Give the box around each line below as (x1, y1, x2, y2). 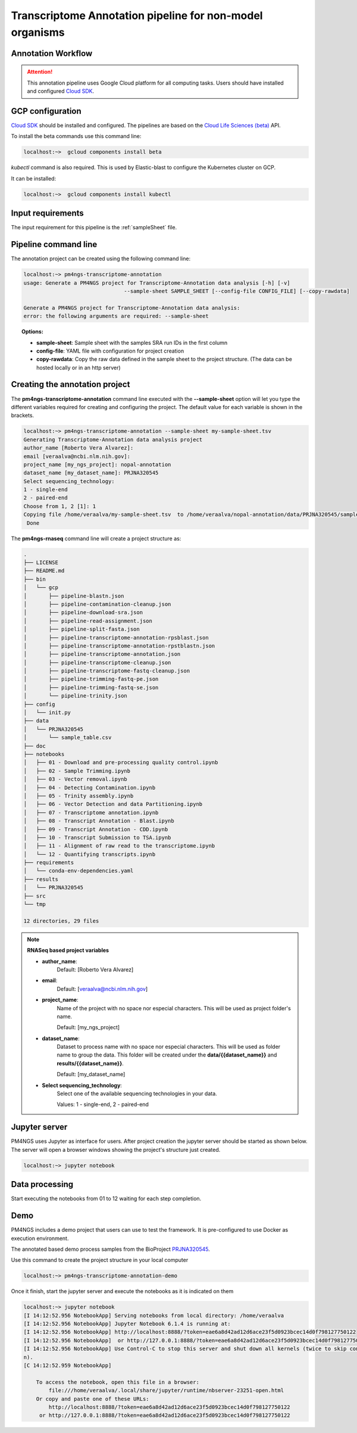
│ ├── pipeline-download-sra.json (23, 609, 143, 616)
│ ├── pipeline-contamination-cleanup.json (23, 600, 171, 608)
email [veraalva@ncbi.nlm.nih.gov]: (23, 453, 131, 460)
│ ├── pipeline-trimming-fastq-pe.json (23, 676, 159, 683)
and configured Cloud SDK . (27, 88, 95, 95)
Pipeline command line (11, 239, 98, 250)
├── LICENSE (23, 559, 59, 566)
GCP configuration (11, 106, 82, 116)
